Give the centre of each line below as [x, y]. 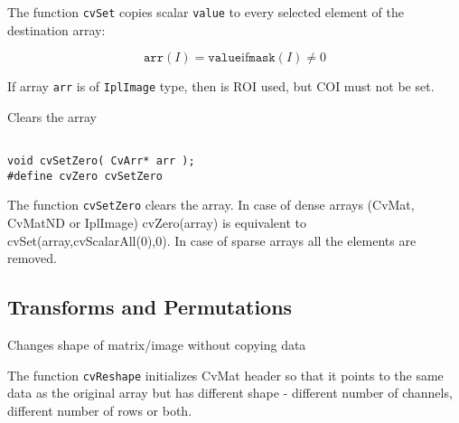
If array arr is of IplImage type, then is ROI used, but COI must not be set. [221, 86]
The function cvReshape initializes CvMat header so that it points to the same [225, 375]
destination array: [56, 29]
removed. [32, 258]
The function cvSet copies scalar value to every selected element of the [206, 12]
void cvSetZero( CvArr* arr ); [101, 161]
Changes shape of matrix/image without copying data [157, 345]
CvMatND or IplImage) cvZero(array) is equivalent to [157, 223]
